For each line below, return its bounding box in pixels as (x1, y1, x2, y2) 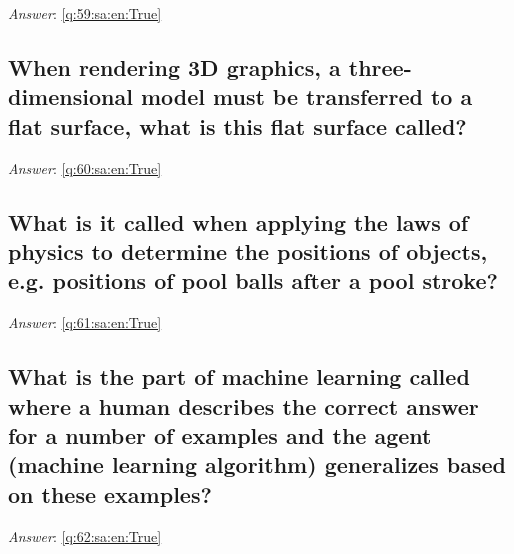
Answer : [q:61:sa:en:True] (8, 312, 162, 333)
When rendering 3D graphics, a (8, 51, 341, 82)
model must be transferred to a (140, 81, 473, 112)
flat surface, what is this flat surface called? (8, 110, 467, 141)
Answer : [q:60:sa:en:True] (8, 157, 162, 178)
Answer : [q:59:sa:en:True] (8, 3, 162, 23)
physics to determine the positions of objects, (8, 235, 488, 266)
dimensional (8, 81, 133, 112)
